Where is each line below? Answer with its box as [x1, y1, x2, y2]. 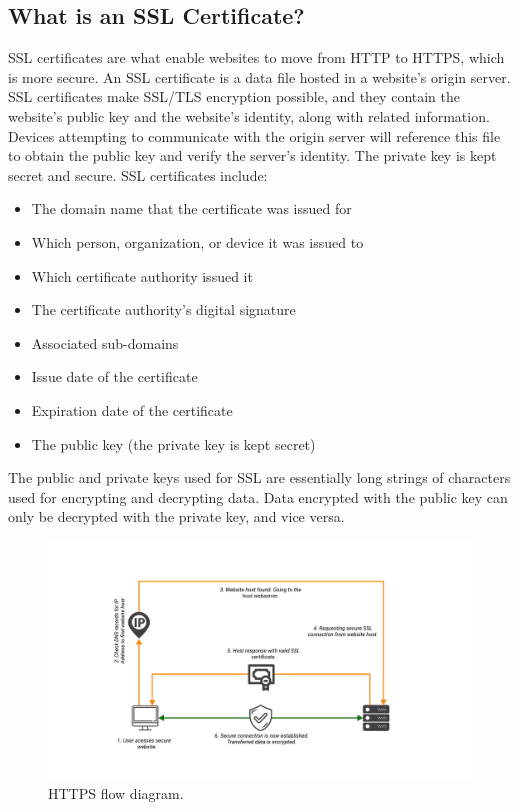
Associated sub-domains [31, 332, 179, 353]
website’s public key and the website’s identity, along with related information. [8, 105, 490, 126]
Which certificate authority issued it [31, 265, 253, 286]
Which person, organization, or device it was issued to [31, 231, 364, 252]
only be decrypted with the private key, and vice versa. [8, 506, 345, 527]
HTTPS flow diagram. [48, 782, 184, 803]
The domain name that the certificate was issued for [31, 198, 352, 219]
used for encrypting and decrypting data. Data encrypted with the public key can [8, 486, 508, 507]
